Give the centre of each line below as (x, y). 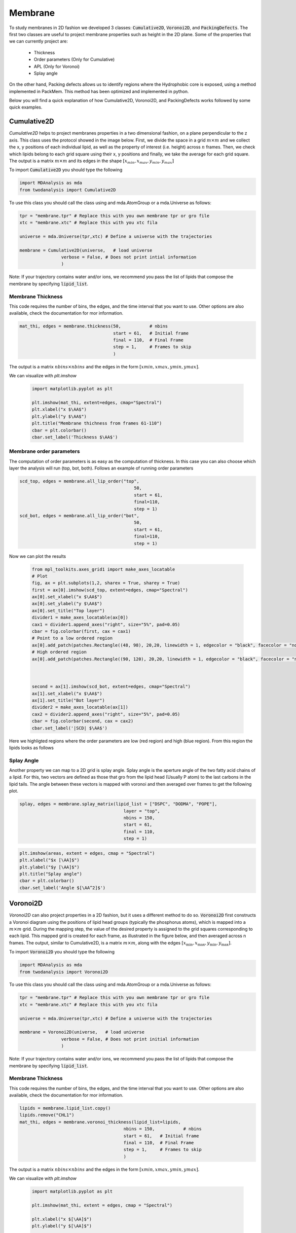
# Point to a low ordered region (72, 638)
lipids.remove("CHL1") (47, 1115)
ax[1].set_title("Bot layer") (68, 700)
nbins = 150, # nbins (163, 1129)
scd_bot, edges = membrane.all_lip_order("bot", (79, 516)
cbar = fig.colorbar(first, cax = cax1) (81, 632)
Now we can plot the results (37, 556)
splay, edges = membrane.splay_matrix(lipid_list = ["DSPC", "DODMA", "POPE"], (118, 804)
